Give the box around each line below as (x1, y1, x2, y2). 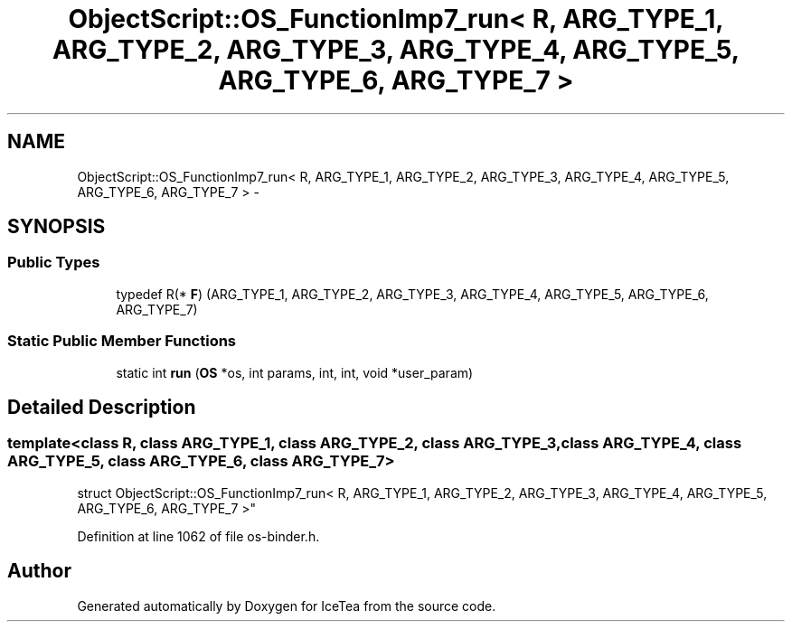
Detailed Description (7, 395, 196, 418)
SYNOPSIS (7, 215, 106, 239)
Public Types (7, 253, 100, 272)
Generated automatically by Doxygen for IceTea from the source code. (77, 597, 496, 614)
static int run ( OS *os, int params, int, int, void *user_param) (116, 364, 474, 380)
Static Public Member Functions (7, 332, 237, 351)
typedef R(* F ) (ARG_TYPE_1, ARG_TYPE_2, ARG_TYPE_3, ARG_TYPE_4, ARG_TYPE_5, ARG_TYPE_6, (116, 286, 709, 302)
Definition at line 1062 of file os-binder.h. (77, 528, 320, 544)
